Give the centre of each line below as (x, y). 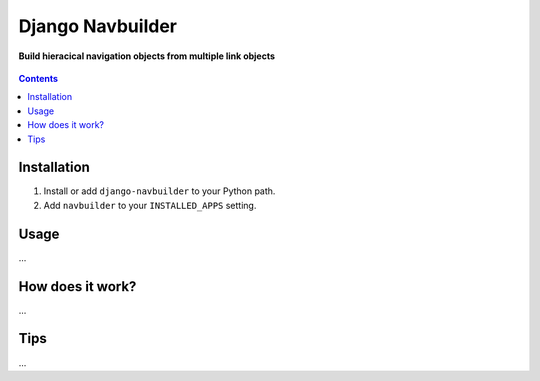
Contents (38, 78)
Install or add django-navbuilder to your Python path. (159, 191)
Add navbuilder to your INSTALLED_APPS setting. (150, 205)
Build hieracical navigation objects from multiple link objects (146, 56)
